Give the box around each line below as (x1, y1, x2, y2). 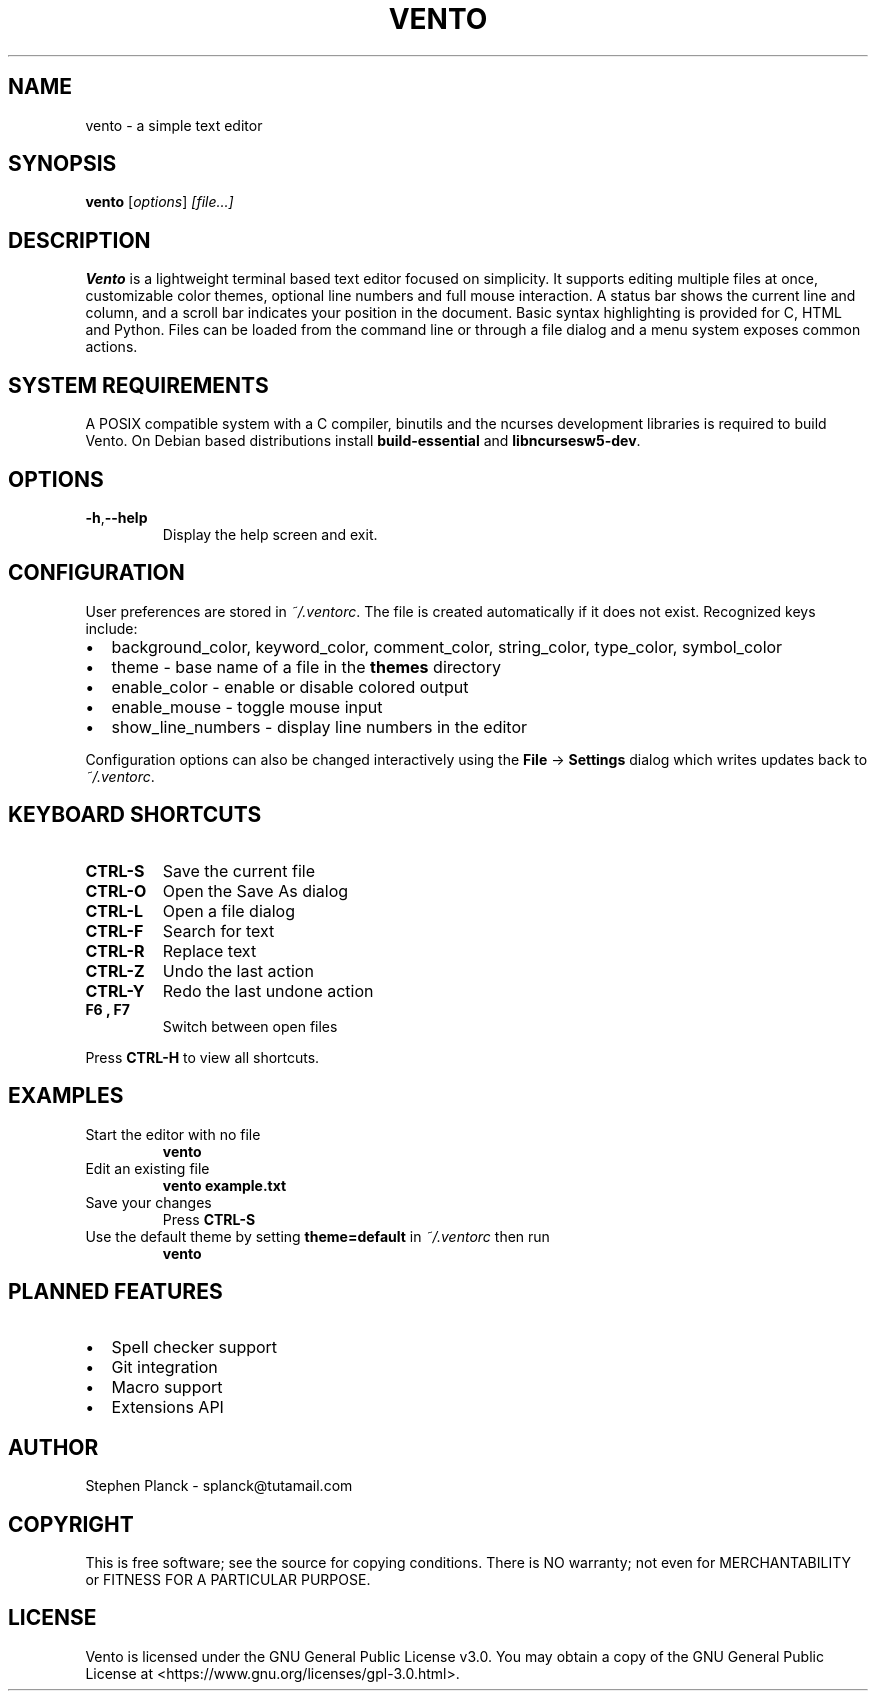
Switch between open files (162, 1017, 338, 1035)
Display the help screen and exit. (162, 525, 378, 543)
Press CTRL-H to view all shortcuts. (85, 1048, 320, 1066)
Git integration (111, 1357, 218, 1378)
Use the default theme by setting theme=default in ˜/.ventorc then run (85, 1227, 550, 1245)
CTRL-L (85, 900, 143, 921)
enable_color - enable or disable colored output (111, 676, 469, 697)
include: (85, 619, 138, 637)
